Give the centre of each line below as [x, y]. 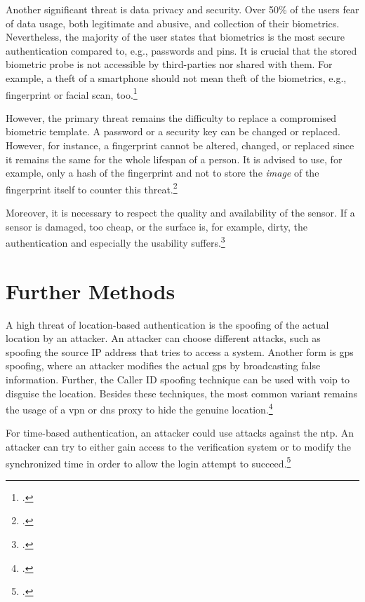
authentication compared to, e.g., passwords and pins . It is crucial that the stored [181, 50]
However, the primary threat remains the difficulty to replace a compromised [171, 117]
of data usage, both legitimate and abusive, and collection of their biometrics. [173, 23]
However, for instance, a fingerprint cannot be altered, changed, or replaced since [180, 145]
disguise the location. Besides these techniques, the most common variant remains [181, 393]
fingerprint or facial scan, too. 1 [72, 93]
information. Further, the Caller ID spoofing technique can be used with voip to [178, 379]
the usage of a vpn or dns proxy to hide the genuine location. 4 [139, 408]
